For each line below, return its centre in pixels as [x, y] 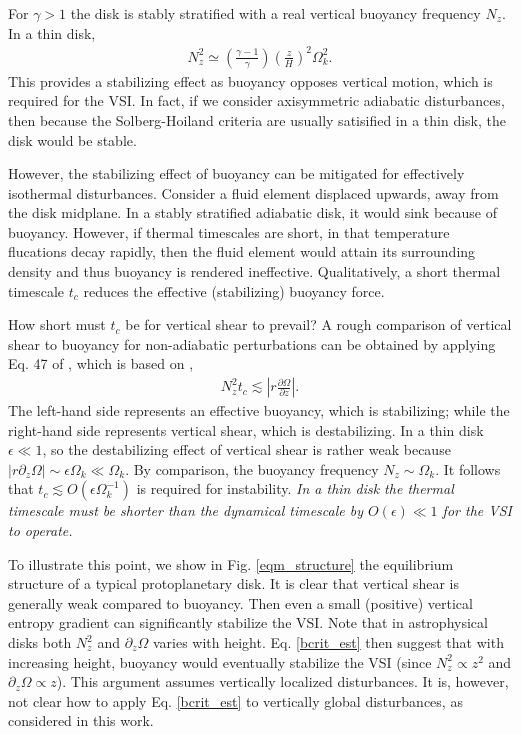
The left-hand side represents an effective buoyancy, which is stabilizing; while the [259, 410]
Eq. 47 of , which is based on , [101, 363]
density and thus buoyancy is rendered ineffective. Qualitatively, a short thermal [254, 271]
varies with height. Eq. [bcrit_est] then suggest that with [328, 642]
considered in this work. [81, 720]
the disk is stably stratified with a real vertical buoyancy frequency [275, 13]
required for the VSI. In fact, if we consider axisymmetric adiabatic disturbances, [256, 100]
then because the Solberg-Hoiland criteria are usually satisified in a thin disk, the [257, 119]
